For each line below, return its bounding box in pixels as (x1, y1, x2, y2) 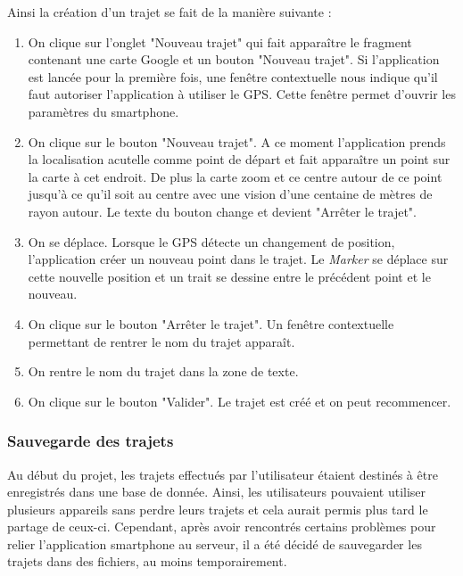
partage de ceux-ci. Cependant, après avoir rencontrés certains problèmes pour (7, 517, 436, 536)
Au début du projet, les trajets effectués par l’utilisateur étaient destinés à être (7, 465, 438, 483)
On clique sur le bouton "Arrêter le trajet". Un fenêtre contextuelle (28, 314, 394, 333)
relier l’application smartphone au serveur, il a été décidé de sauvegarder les (7, 534, 422, 553)
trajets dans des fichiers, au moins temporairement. (7, 552, 287, 571)
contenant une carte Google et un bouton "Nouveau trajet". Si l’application (28, 50, 440, 69)
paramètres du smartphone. (28, 102, 179, 120)
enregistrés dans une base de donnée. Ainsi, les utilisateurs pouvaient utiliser (7, 482, 426, 501)
